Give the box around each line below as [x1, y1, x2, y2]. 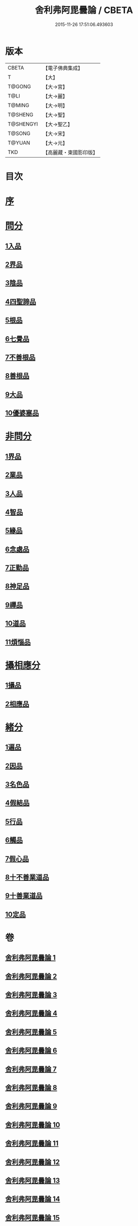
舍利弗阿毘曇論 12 [5, 1157, 60, 1166]
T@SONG [7, 130, 31, 137]
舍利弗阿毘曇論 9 [5, 1102, 57, 1110]
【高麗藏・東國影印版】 [42, 149, 98, 156]
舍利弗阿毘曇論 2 [5, 972, 57, 980]
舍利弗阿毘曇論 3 [5, 991, 57, 999]
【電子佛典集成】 [42, 65, 83, 72]
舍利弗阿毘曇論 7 [5, 1065, 57, 1073]
